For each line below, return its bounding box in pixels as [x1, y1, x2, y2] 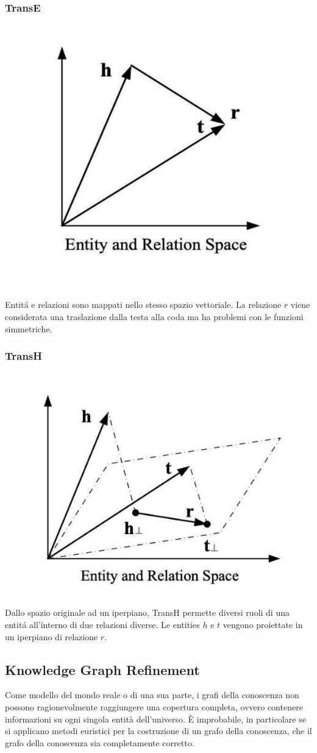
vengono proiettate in [223, 618, 303, 630]
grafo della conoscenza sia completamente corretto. [5, 736, 194, 749]
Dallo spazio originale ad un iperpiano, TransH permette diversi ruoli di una [5, 606, 290, 619]
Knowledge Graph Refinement [5, 660, 200, 679]
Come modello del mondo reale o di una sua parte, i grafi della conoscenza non [5, 688, 299, 701]
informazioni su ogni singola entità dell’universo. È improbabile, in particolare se [5, 712, 306, 725]
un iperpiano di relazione [5, 630, 98, 643]
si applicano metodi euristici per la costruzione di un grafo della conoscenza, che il [5, 724, 312, 737]
